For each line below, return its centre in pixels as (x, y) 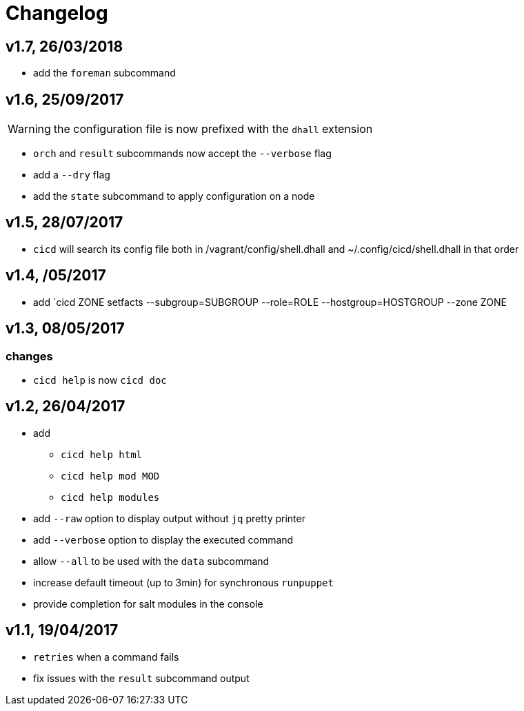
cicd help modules (110, 497)
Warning (29, 129)
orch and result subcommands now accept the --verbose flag (182, 154)
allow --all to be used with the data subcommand (151, 561)
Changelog (57, 13)
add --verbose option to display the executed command (163, 539)
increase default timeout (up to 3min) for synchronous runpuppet (183, 582)
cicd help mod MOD (110, 476)
